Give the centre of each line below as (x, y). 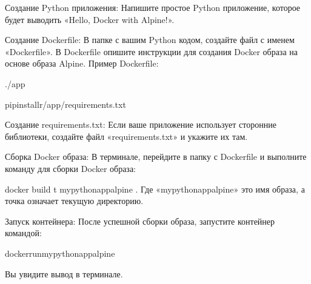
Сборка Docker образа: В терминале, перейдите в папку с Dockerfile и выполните (156, 157)
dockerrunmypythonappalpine (60, 253)
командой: (23, 233)
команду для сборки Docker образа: (71, 168)
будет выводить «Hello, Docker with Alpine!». (90, 19)
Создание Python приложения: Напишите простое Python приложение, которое (153, 7)
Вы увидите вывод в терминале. (64, 273)
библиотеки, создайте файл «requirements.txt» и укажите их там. (126, 136)
